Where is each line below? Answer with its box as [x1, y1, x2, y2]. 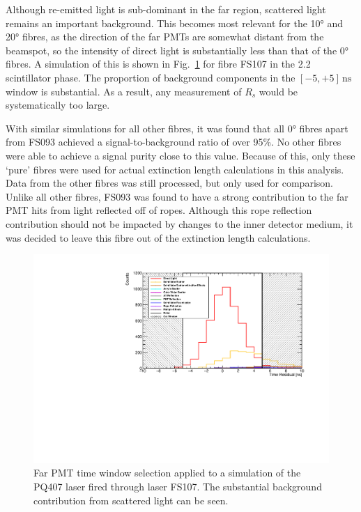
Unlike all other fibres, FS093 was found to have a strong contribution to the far [6, 189, 348, 203]
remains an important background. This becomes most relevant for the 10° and [6, 15, 344, 30]
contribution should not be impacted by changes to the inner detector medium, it [6, 216, 353, 231]
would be [259, 84, 298, 98]
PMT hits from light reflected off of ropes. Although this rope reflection [6, 203, 312, 217]
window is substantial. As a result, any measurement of [6, 84, 242, 98]
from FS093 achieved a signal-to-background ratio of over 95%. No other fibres [6, 134, 341, 149]
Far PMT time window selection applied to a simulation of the [33, 465, 301, 480]
